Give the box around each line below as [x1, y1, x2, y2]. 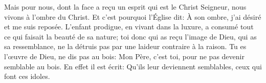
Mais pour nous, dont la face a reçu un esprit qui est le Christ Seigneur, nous [4, 2, 247, 12]
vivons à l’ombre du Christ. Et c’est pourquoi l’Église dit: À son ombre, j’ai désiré [4, 11, 261, 22]
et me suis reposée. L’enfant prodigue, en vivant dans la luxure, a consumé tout [4, 21, 254, 32]
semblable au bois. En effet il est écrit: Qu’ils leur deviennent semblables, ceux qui [4, 61, 262, 71]
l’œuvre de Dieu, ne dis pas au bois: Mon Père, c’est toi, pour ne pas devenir [4, 51, 245, 61]
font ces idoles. [4, 71, 50, 81]
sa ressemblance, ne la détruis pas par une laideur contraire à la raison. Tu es [4, 41, 247, 52]
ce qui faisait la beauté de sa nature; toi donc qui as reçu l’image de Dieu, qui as [4, 31, 257, 41]
